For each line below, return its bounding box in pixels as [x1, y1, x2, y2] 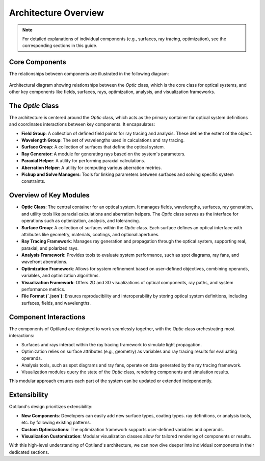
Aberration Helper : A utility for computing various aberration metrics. [21, 165, 162, 170]
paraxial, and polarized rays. [21, 245, 79, 251]
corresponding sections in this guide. [22, 43, 98, 49]
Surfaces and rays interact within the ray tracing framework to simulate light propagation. [21, 341, 202, 347]
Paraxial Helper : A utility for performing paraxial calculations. [21, 158, 146, 164]
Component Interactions [9, 313, 85, 321]
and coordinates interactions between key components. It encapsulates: [9, 121, 155, 127]
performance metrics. [21, 287, 66, 292]
